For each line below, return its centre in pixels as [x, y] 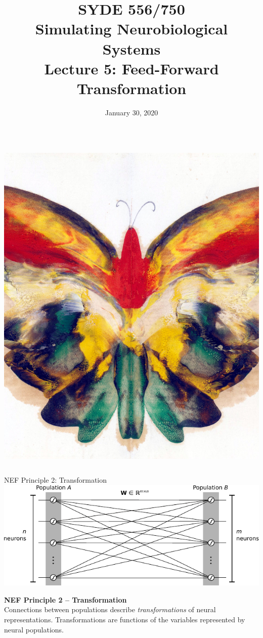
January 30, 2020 [131, 112]
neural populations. [34, 629]
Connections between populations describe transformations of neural [110, 609]
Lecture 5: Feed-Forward [131, 68]
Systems [131, 48]
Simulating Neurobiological [131, 29]
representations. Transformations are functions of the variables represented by [125, 619]
